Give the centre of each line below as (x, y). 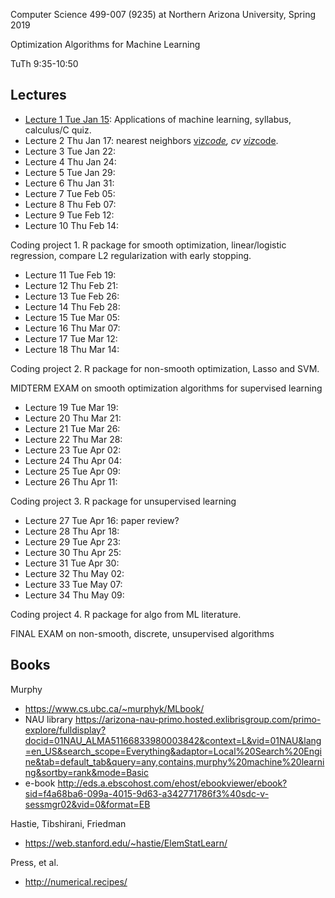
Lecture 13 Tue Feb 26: (72, 296)
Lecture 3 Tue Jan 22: (70, 151)
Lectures (38, 95)
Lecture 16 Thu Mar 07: (72, 328)
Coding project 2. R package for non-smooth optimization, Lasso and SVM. (165, 368)
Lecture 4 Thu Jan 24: (70, 161)
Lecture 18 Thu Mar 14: (72, 349)
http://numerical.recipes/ (76, 881)
